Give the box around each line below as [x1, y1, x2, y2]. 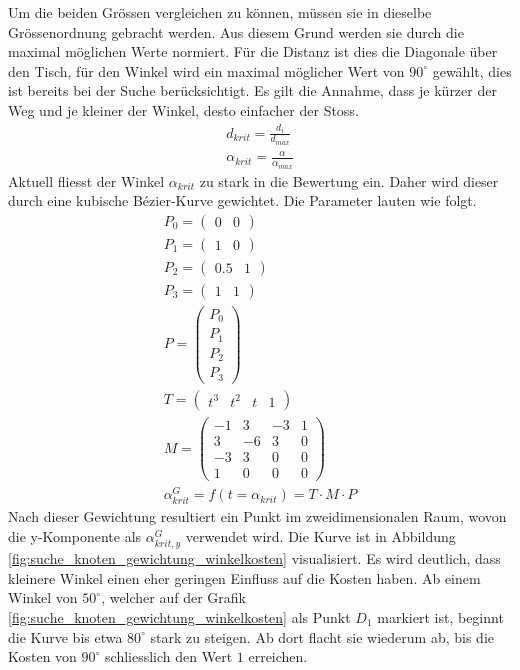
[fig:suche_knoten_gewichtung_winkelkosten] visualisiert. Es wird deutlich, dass [8, 548, 501, 569]
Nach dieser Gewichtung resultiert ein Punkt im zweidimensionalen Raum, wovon [8, 506, 507, 527]
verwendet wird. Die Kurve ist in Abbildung [185, 526, 456, 547]
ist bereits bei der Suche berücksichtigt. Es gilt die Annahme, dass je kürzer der [8, 80, 497, 101]
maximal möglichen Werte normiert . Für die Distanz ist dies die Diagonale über [8, 41, 498, 62]
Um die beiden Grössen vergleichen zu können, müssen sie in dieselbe [8, 2, 432, 22]
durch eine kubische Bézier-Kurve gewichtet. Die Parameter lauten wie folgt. [8, 190, 477, 211]
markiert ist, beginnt [377, 606, 504, 627]
